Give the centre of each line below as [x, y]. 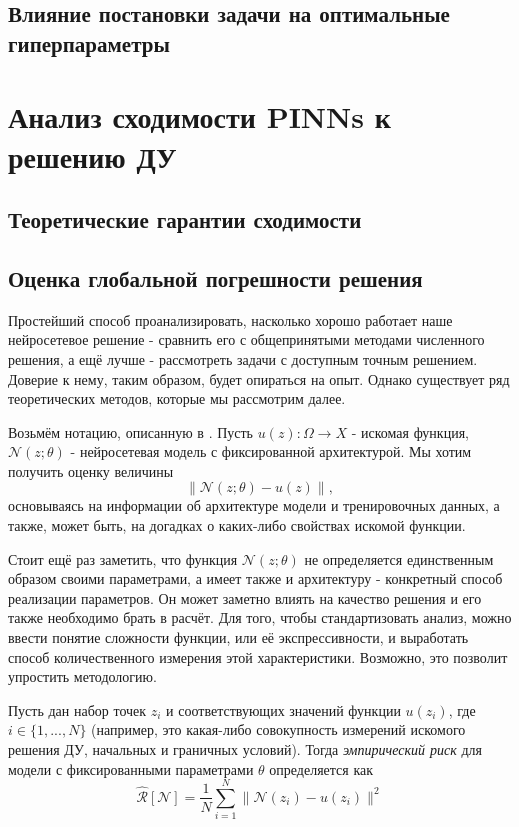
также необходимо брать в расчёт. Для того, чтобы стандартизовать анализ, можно [260, 617]
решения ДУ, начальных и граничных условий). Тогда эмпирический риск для [245, 749]
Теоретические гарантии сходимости [185, 219]
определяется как [321, 768]
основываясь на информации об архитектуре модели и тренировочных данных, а [254, 505]
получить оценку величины [91, 470]
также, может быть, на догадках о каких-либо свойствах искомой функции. [237, 525]
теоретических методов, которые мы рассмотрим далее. [177, 398]
